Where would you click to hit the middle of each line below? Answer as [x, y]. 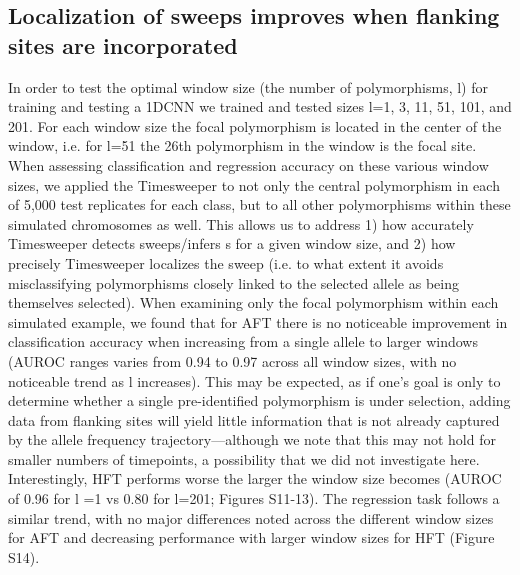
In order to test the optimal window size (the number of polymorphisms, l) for [248, 86]
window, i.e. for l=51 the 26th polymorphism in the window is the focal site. [242, 145]
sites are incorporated [123, 44]
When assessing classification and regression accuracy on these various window [248, 164]
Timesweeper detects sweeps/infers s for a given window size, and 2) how [232, 243]
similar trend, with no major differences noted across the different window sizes [251, 517]
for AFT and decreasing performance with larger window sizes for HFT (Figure [251, 537]
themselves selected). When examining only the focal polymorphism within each [253, 302]
